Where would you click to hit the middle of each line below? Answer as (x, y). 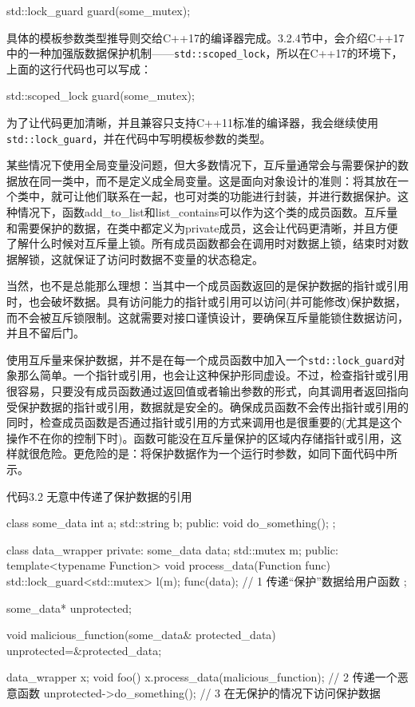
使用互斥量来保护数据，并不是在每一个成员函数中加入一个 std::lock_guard (200, 359)
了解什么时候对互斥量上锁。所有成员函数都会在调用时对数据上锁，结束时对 (202, 243)
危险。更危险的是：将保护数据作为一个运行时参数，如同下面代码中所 (218, 453)
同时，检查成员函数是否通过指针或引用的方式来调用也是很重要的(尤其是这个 (204, 422)
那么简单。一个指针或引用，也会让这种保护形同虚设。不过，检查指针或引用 (213, 375)
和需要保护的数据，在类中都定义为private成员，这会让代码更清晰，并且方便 (202, 227)
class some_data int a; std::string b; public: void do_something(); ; (171, 523)
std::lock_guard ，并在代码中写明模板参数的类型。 (139, 138)
